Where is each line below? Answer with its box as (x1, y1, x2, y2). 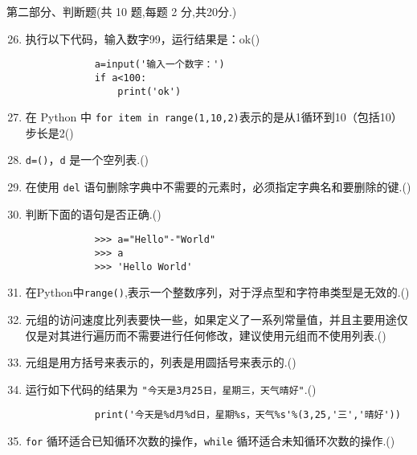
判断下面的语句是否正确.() (25, 205, 161, 222)
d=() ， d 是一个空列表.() (25, 151, 149, 168)
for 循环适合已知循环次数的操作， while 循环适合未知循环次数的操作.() (25, 432, 395, 449)
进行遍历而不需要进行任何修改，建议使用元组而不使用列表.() (70, 326, 386, 343)
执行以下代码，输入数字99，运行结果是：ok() (25, 30, 260, 47)
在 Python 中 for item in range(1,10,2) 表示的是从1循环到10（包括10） (25, 109, 403, 125)
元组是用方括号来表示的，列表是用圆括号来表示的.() (25, 354, 296, 371)
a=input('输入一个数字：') (94, 59, 225, 71)
